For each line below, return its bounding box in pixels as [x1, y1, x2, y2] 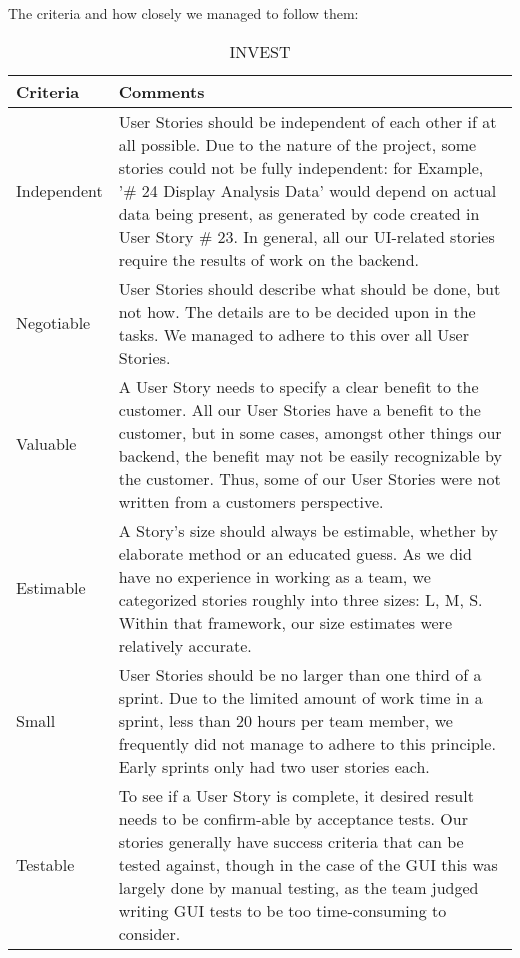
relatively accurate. [118, 633, 252, 657]
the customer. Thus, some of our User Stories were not [118, 466, 501, 490]
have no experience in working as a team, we [118, 564, 431, 588]
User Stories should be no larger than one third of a [118, 662, 482, 686]
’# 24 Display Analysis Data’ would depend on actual [118, 178, 497, 202]
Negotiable [16, 311, 91, 335]
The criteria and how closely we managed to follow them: [8, 3, 359, 23]
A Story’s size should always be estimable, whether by [118, 518, 498, 542]
